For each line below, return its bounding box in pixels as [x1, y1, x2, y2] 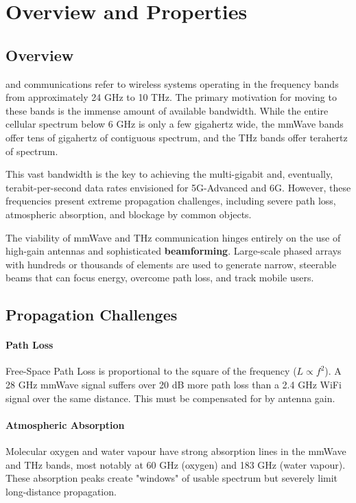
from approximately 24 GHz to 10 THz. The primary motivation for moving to [5, 90, 337, 104]
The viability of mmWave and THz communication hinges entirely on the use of [5, 230, 341, 244]
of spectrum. [5, 143, 58, 158]
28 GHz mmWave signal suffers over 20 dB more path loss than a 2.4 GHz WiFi [5, 377, 342, 392]
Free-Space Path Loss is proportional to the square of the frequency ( [5, 364, 297, 378]
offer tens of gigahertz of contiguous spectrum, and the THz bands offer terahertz [5, 130, 348, 144]
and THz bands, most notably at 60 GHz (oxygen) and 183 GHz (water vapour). [5, 457, 346, 471]
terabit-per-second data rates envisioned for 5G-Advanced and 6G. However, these [5, 180, 351, 194]
